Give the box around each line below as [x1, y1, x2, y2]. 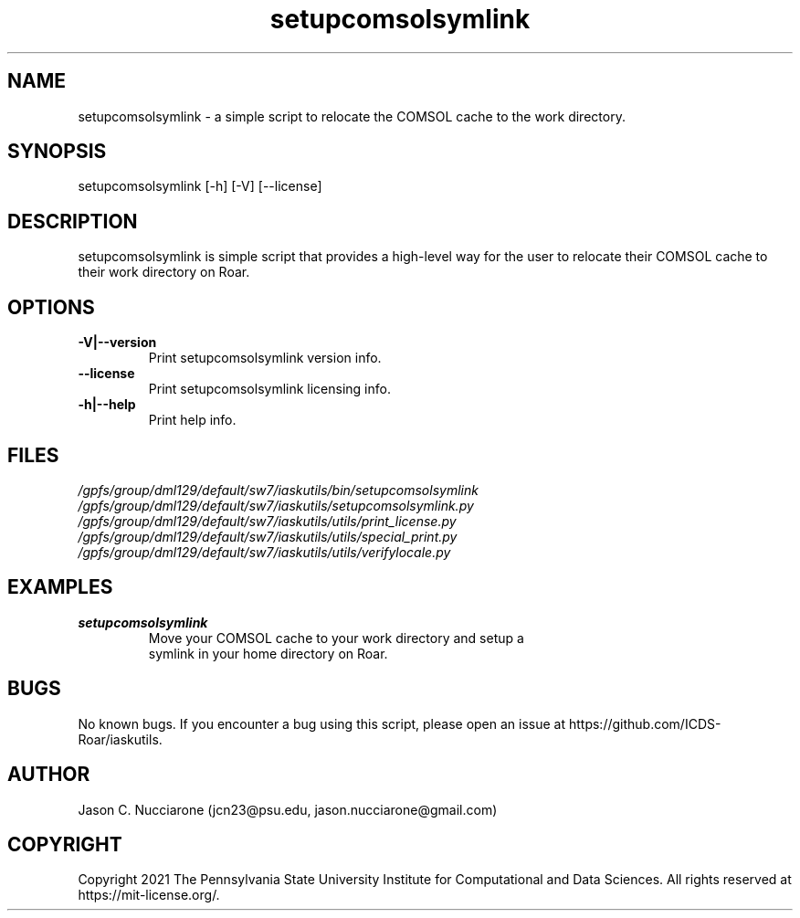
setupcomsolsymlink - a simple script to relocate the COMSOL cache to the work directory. [78, 108, 626, 124]
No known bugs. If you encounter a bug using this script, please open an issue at [78, 715, 566, 732]
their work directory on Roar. [78, 264, 250, 280]
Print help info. [148, 412, 237, 428]
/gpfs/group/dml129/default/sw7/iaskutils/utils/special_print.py [78, 528, 458, 544]
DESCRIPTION [7, 209, 138, 233]
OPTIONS [7, 295, 95, 319]
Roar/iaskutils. [78, 731, 163, 747]
